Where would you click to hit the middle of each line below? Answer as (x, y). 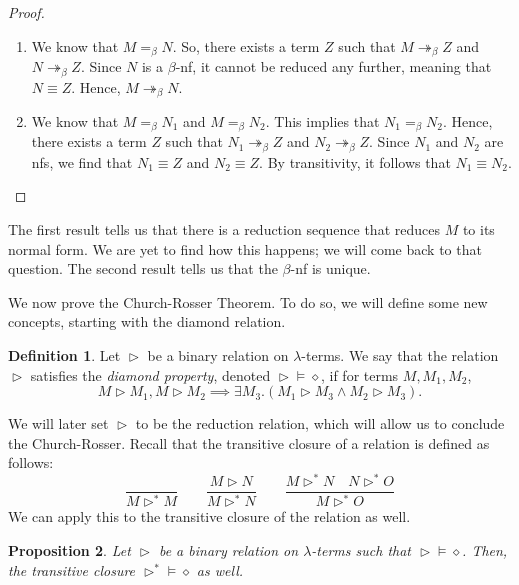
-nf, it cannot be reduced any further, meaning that (333, 66)
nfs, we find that (82, 161)
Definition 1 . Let (64, 355)
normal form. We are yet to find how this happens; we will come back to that (245, 248)
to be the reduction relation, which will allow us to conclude (320, 423)
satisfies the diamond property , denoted (150, 374)
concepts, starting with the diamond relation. (147, 321)
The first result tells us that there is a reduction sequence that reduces (224, 229)
